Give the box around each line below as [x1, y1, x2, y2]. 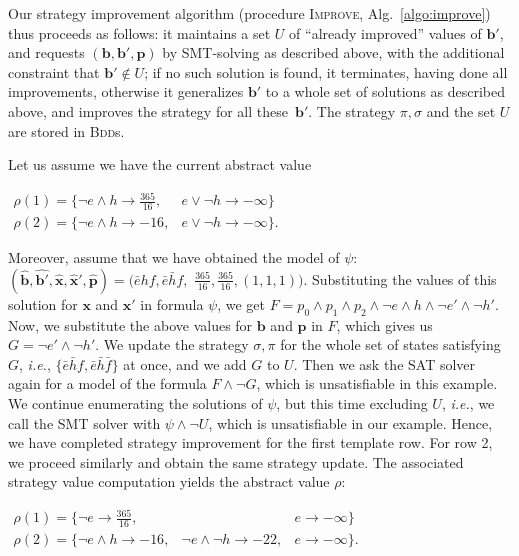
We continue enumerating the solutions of [8, 392, 263, 413]
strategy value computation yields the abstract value [8, 471, 330, 492]
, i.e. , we [441, 392, 495, 413]
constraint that [8, 61, 100, 82]
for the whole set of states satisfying [280, 334, 501, 355]
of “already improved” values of [289, 22, 482, 43]
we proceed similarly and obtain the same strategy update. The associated [8, 451, 464, 472]
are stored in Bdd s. [8, 120, 125, 141]
